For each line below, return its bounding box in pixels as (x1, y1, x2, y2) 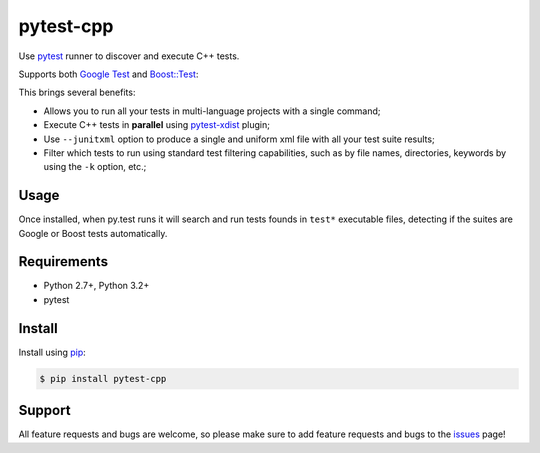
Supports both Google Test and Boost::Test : (18, 68, 199, 80)
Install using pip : (18, 346, 87, 358)
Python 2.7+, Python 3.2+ (43, 280, 150, 292)
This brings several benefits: (18, 86, 136, 99)
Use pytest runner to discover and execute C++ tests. (18, 50, 240, 62)
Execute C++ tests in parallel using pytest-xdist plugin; (43, 119, 270, 131)
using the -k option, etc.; (43, 161, 147, 173)
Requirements (18, 253, 109, 270)
